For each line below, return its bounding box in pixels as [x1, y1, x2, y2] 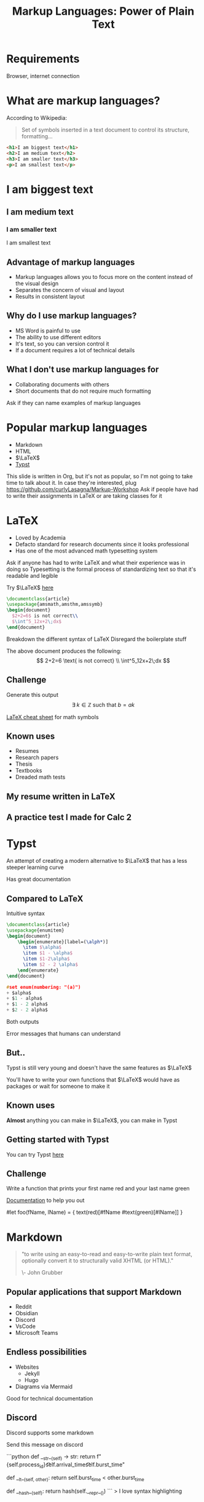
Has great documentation [6, 876, 71, 883]
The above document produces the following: [6, 647, 122, 655]
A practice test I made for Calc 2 [6, 812, 132, 823]
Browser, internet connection [6, 72, 80, 79]
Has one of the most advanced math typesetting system [15, 547, 158, 554]
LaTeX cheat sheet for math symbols [6, 713, 100, 720]
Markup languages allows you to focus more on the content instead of [15, 273, 194, 281]
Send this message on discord [6, 1441, 84, 1448]
